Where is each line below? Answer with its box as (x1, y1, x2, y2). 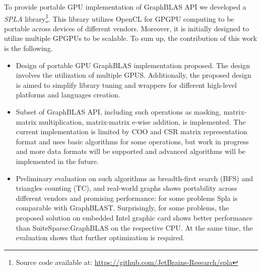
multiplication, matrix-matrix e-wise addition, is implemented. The (39, 116, 246, 127)
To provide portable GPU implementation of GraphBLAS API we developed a (4, 2, 246, 12)
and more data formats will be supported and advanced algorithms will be (16, 146, 245, 156)
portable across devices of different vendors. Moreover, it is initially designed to (4, 23, 249, 33)
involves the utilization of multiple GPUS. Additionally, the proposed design (16, 70, 251, 80)
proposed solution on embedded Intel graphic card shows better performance (16, 212, 252, 223)
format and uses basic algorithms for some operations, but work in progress (16, 136, 249, 146)
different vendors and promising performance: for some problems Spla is (16, 192, 238, 203)
